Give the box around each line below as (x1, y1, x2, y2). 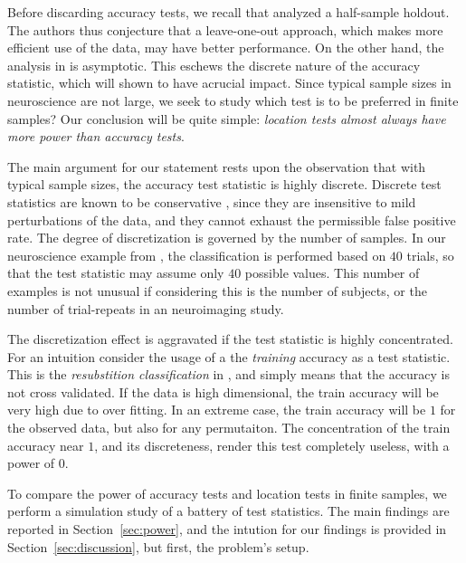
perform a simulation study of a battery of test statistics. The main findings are (7, 501, 450, 520)
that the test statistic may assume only (7, 263, 224, 282)
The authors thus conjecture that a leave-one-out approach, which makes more (7, 20, 443, 39)
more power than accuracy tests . (7, 127, 185, 146)
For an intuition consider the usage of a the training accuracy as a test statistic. (7, 347, 451, 366)
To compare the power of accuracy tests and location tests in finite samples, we (7, 483, 447, 502)
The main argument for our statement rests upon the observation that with (7, 157, 426, 176)
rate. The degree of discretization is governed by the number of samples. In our (7, 228, 446, 247)
